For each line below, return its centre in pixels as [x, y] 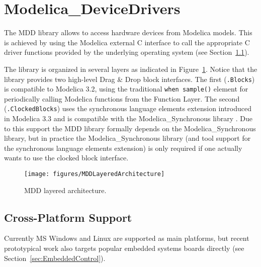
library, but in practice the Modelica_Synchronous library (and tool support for [127, 138]
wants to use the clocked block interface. [66, 158]
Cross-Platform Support [68, 217]
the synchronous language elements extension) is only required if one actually [123, 148]
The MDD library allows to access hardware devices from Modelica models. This [128, 32]
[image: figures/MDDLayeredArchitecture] [95, 174]
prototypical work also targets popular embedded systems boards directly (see [124, 248]
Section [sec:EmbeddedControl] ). [55, 258]
